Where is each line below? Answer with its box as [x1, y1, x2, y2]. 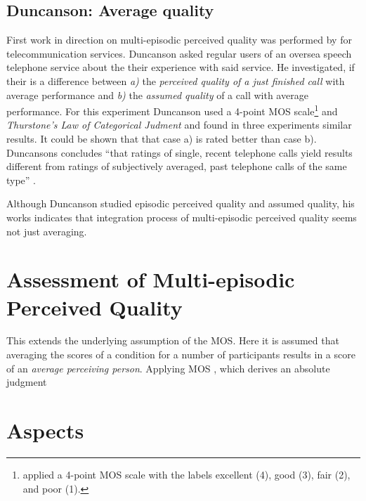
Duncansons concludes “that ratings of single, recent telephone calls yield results [6, 145, 353, 160]
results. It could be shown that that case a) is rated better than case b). [6, 131, 317, 146]
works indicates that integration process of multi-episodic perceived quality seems [6, 209, 357, 224]
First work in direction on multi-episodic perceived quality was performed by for [6, 32, 352, 47]
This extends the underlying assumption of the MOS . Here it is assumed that [6, 333, 339, 348]
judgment [6, 375, 47, 389]
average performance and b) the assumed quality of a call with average [6, 87, 308, 102]
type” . [6, 172, 37, 187]
